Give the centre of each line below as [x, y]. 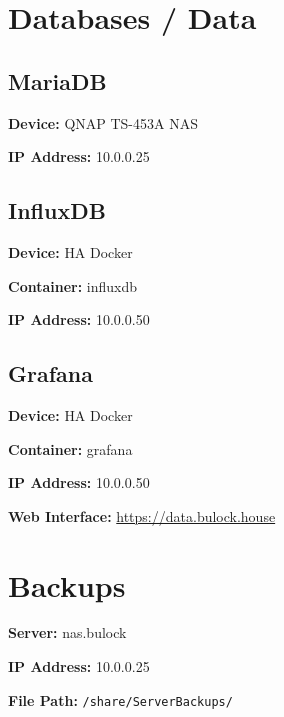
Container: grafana [70, 448]
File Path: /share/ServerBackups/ [120, 699]
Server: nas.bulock [67, 632]
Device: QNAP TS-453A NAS [103, 122]
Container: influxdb [73, 285]
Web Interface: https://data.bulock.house [142, 515]
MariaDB [57, 80]
